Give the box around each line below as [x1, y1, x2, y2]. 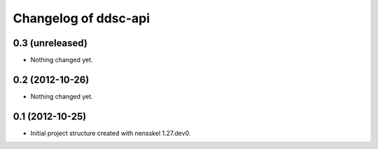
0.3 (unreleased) [13, 37, 87, 49]
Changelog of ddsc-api [13, 10, 150, 26]
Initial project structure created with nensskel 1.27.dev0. [30, 129, 191, 137]
